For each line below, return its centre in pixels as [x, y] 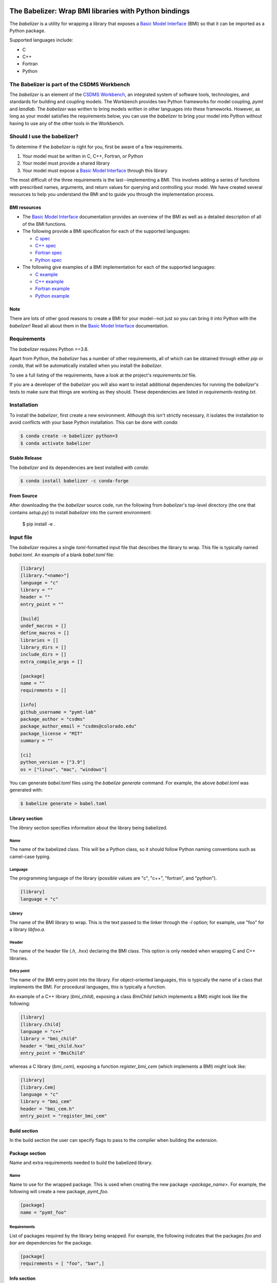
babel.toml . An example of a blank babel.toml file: [62, 555]
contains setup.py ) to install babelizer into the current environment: [81, 512]
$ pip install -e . [39, 524]
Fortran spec [49, 253]
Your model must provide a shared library [66, 163]
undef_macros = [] [43, 626]
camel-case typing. [30, 857]
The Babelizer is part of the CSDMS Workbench [70, 84]
